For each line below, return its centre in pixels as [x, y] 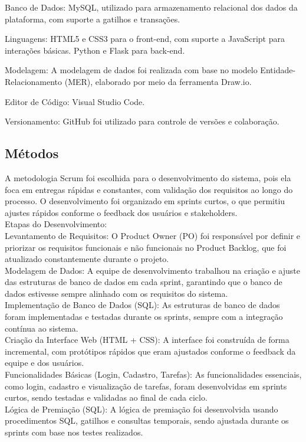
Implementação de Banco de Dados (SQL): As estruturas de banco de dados [142, 305]
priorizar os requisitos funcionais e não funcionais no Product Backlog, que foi [146, 247]
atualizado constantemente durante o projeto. [87, 259]
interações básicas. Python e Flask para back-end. [95, 50]
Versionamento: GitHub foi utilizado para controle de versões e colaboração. [142, 121]
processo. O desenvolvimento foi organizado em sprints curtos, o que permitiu [145, 201]
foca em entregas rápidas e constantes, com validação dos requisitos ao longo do [149, 189]
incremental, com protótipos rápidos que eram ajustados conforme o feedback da [150, 351]
